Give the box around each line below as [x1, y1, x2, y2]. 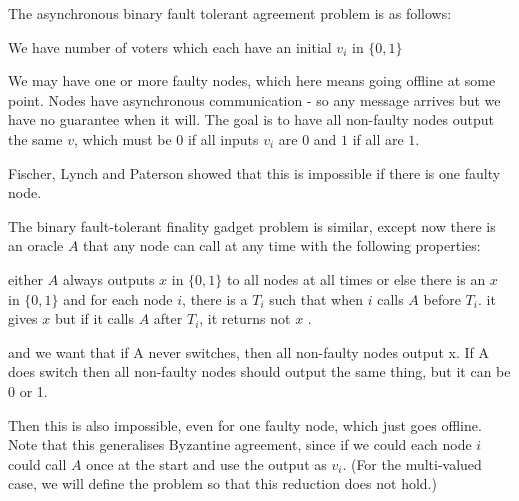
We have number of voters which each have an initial [8, 36, 332, 57]
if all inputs [187, 128, 259, 149]
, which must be [73, 128, 172, 149]
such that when [269, 288, 364, 309]
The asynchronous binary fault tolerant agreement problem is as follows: [8, 3, 452, 23]
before [423, 288, 461, 309]
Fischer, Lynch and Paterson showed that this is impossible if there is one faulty [8, 162, 501, 183]
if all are [352, 128, 404, 149]
